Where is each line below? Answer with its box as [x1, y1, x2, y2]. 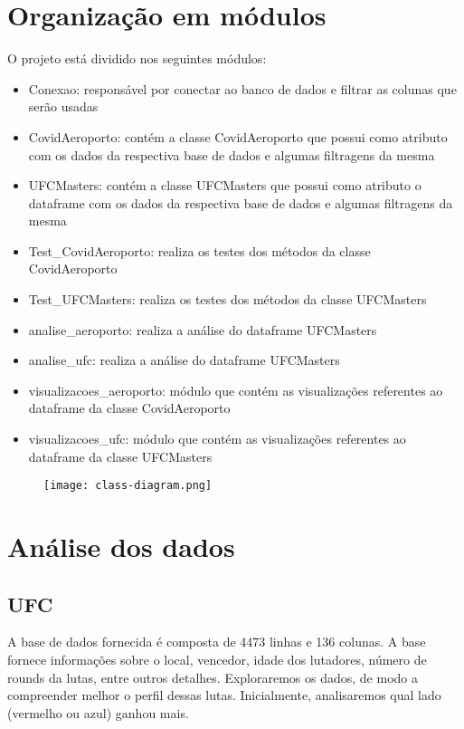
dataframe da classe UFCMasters [28, 446, 213, 465]
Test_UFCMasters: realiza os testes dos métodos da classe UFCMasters [28, 290, 427, 309]
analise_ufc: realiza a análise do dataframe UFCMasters [28, 350, 340, 369]
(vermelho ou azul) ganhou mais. [7, 703, 189, 722]
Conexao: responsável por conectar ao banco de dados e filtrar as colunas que [28, 79, 457, 98]
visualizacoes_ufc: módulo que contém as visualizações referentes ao [28, 429, 406, 448]
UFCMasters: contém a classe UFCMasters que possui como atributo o [28, 176, 421, 195]
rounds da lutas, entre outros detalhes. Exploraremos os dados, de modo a [7, 667, 418, 686]
